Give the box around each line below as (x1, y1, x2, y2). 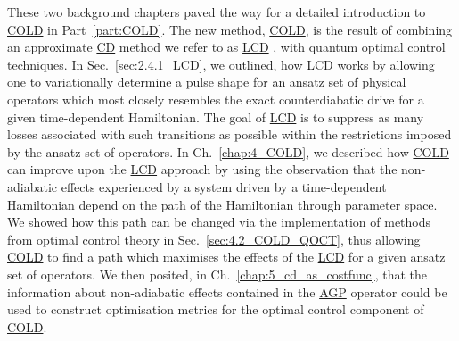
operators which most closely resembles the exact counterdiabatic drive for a (7, 89, 424, 108)
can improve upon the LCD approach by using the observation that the (7, 160, 398, 179)
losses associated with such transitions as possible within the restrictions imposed (7, 125, 452, 144)
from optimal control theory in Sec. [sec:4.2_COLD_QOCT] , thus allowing (7, 229, 421, 248)
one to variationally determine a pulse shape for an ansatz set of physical (7, 72, 406, 91)
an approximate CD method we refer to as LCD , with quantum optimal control (7, 37, 446, 56)
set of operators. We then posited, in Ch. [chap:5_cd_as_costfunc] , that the (7, 264, 428, 283)
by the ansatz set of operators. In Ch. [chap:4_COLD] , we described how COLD (7, 142, 449, 161)
